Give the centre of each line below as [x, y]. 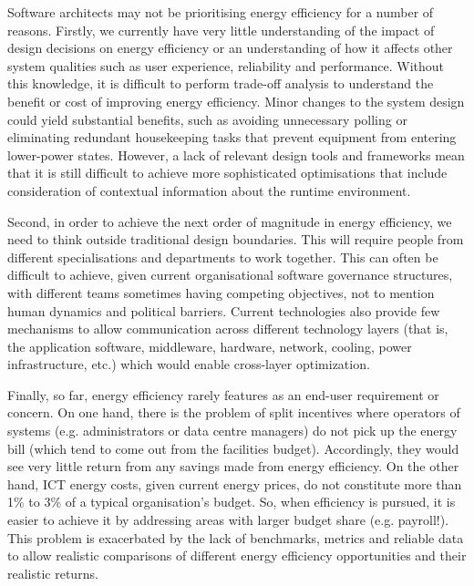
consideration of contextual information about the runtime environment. [209, 190]
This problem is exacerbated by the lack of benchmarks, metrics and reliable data [236, 537]
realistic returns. [53, 573]
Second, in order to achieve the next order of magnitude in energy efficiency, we [230, 221]
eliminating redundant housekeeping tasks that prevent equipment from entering [232, 137]
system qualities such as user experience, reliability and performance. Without [226, 65]
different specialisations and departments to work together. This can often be [223, 257]
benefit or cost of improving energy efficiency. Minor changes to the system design [236, 101]
